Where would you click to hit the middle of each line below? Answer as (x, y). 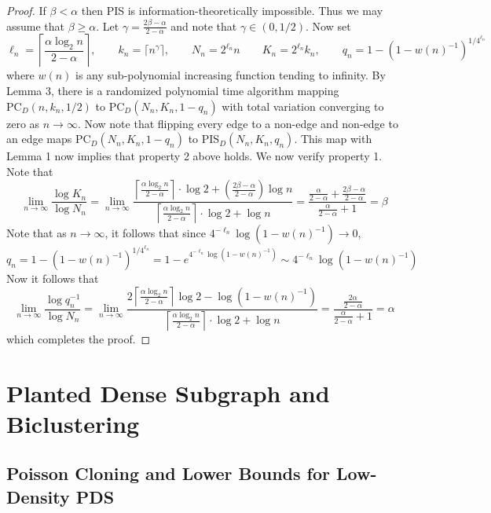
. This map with (333, 139)
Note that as (37, 233)
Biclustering (73, 423)
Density (38, 496)
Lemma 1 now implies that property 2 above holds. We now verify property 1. (194, 156)
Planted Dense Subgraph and (168, 392)
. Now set (328, 26)
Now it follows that (53, 278)
